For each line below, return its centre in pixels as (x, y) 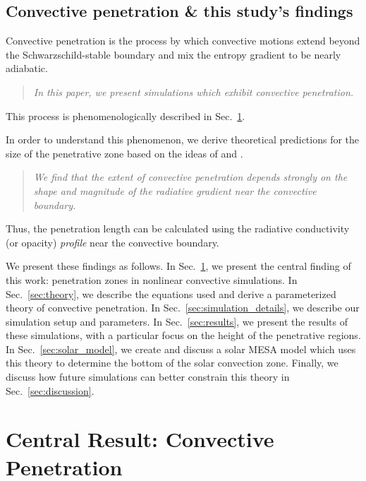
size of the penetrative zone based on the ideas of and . (124, 153)
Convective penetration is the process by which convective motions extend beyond (183, 41)
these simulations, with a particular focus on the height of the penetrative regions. (183, 335)
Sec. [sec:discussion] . (50, 390)
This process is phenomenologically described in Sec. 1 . (126, 115)
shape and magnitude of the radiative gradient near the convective (175, 190)
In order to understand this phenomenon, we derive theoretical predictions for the (183, 139)
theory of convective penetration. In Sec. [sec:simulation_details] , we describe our (183, 308)
